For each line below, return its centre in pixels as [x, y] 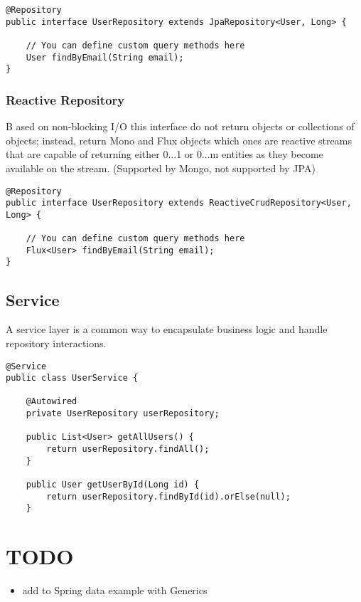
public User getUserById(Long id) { [113, 485]
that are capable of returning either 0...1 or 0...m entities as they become [165, 154]
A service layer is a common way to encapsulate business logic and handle [167, 329]
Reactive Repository [65, 99]
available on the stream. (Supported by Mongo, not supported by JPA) [161, 168]
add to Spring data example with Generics [115, 590]
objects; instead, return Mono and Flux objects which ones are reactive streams [179, 140]
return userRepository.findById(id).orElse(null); [168, 496]
